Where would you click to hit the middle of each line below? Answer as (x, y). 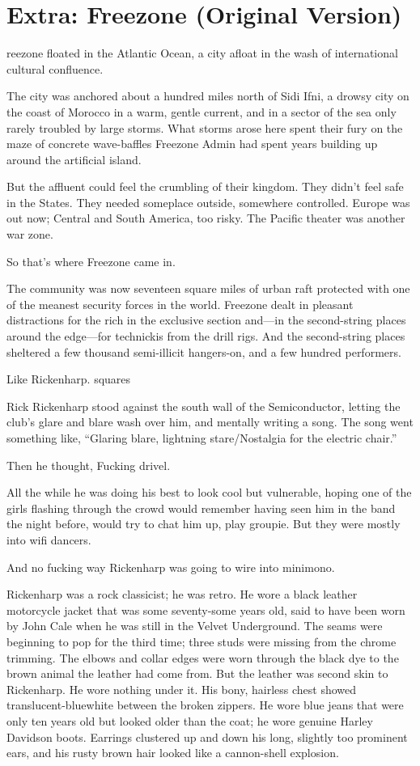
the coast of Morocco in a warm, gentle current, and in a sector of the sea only (202, 111)
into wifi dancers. (49, 539)
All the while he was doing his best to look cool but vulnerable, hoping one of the (209, 492)
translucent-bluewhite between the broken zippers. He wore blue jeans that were (205, 705)
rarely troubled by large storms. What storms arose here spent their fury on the (205, 127)
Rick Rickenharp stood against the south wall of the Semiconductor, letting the (204, 406)
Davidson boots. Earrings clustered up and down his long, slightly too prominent (207, 736)
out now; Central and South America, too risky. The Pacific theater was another (206, 218)
